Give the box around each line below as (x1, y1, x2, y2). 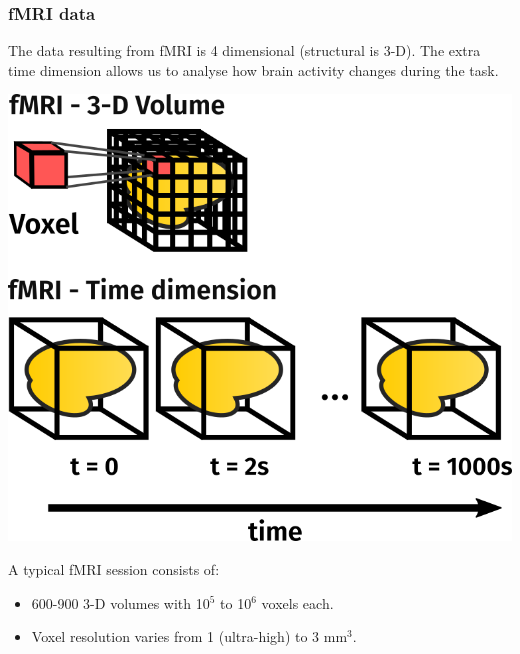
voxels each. (261, 592, 334, 613)
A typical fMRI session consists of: (8, 558, 220, 579)
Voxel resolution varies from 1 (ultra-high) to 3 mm (31, 626, 348, 647)
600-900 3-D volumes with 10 (31, 592, 210, 613)
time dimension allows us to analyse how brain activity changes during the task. (8, 59, 499, 80)
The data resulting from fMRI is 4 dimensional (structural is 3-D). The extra (8, 40, 481, 61)
